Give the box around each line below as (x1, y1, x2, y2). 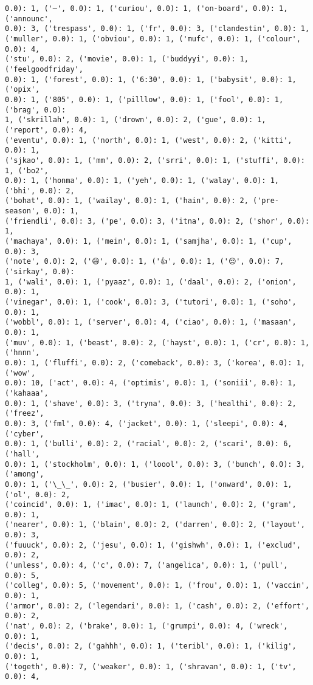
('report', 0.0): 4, (5, 125, 88, 134)
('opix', (5, 85, 40, 94)
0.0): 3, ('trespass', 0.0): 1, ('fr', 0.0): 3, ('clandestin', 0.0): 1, (5, 24, 310, 33)
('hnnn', (5, 348, 40, 357)
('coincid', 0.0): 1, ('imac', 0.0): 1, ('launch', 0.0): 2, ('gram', (5, 500, 297, 509)
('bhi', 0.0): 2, (5, 186, 75, 195)
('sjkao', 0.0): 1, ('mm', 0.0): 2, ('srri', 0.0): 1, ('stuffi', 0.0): (5, 156, 305, 165)
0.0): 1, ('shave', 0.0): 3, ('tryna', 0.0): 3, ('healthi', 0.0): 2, (5, 399, 297, 408)
